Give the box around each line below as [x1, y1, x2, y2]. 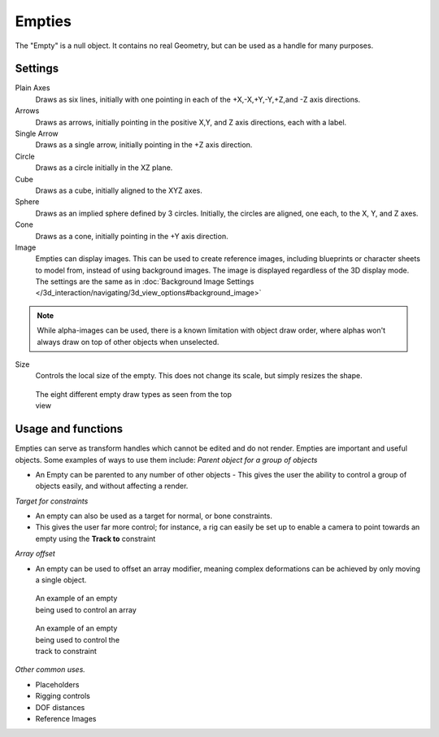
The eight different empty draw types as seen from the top [35, 389, 232, 399]
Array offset [15, 549, 56, 559]
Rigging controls [35, 691, 91, 701]
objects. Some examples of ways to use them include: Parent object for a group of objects [15, 455, 318, 464]
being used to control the [35, 635, 120, 644]
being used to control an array [35, 604, 137, 614]
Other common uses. [15, 665, 85, 674]
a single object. [35, 575, 87, 585]
